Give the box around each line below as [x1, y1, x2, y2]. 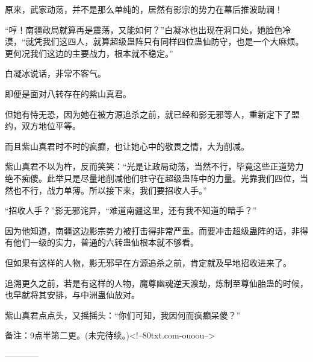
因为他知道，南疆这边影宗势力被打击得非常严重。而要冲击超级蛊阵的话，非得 [5, 224, 308, 237]
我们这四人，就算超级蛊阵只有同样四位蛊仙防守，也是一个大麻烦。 [42, 35, 304, 48]
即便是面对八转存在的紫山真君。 [5, 87, 131, 100]
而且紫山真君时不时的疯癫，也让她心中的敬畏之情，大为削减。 [5, 139, 249, 152]
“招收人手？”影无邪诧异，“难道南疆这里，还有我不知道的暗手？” [5, 204, 257, 217]
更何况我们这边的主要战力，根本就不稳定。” [5, 46, 173, 59]
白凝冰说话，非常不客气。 [5, 67, 106, 80]
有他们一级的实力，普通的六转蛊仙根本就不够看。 [5, 236, 199, 249]
